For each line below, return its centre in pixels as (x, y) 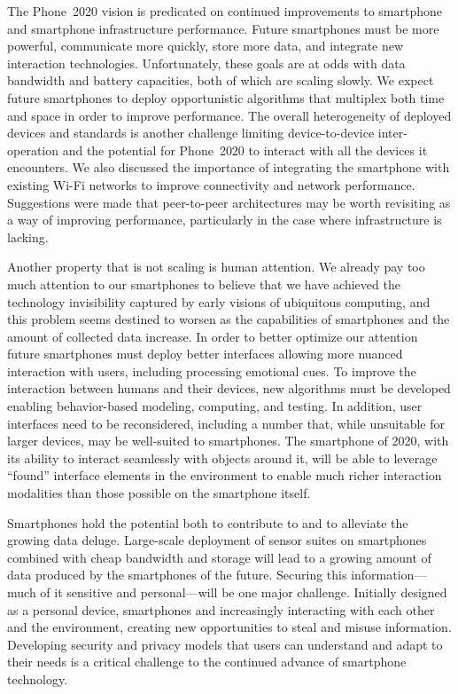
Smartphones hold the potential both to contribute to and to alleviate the (208, 522)
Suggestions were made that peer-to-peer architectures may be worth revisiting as (229, 202)
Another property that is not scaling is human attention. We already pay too (216, 267)
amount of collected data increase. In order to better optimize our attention (213, 336)
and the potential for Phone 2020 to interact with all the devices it (245, 150)
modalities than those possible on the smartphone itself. (159, 493)
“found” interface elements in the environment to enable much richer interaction (225, 475)
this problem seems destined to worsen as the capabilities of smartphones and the (229, 319)
